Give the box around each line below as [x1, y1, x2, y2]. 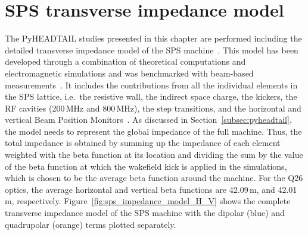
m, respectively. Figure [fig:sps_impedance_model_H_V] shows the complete [5, 195, 291, 207]
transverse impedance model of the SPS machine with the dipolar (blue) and [5, 207, 285, 219]
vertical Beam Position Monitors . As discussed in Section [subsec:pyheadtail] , [5, 113, 292, 126]
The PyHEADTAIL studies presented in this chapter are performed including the [5, 32, 302, 45]
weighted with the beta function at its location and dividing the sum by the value [5, 148, 303, 161]
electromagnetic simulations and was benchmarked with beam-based [5, 66, 254, 79]
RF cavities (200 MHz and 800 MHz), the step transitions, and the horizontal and [5, 101, 301, 114]
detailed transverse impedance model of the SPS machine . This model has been [5, 43, 298, 56]
